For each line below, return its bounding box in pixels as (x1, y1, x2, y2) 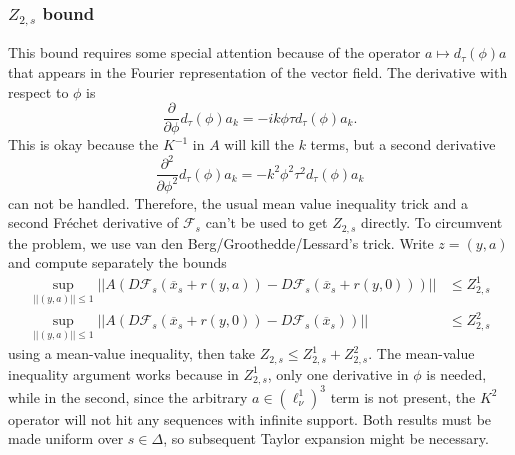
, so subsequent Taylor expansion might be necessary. (163, 428, 489, 449)
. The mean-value (368, 343, 475, 364)
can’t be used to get (205, 212, 328, 233)
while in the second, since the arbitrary (8, 386, 248, 407)
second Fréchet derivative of (8, 212, 179, 233)
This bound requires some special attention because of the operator (8, 42, 421, 63)
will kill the (224, 134, 294, 155)
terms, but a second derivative (310, 134, 496, 155)
